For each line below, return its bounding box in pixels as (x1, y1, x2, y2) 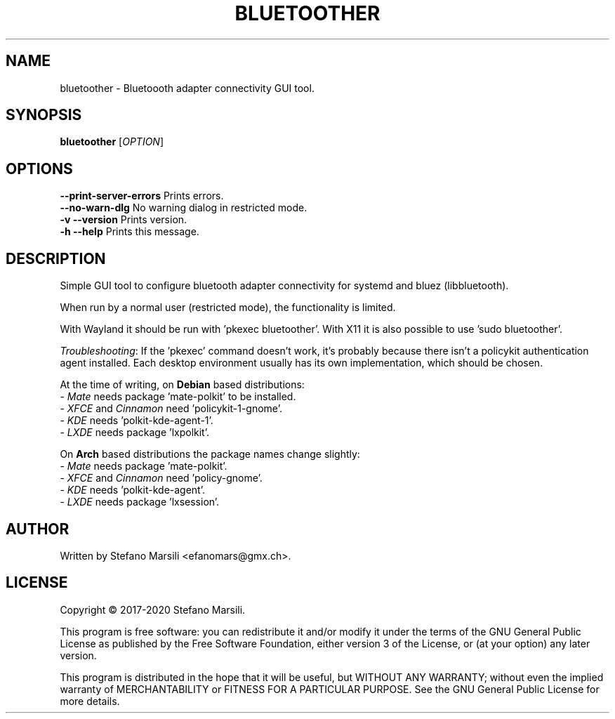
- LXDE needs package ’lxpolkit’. (60, 426, 209, 439)
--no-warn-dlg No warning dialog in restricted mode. (60, 202, 307, 214)
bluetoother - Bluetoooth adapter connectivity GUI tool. (60, 81, 315, 94)
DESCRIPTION (6, 249, 106, 268)
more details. (60, 694, 120, 707)
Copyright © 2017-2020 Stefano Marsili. (60, 603, 246, 616)
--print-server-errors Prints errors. (60, 190, 224, 202)
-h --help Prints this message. (60, 225, 199, 238)
